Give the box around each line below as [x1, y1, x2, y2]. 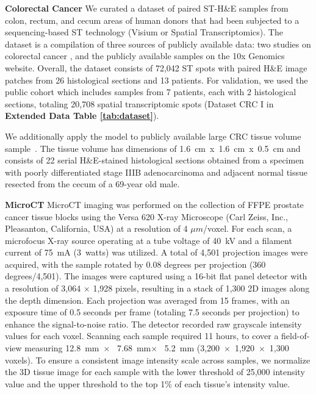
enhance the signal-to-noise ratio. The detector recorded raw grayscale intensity [5, 317, 302, 330]
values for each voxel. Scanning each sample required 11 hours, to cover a [5, 329, 279, 342]
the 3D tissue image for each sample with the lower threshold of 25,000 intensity [5, 365, 305, 378]
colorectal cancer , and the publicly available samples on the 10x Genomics [5, 49, 285, 62]
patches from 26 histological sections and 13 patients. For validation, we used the [5, 73, 308, 86]
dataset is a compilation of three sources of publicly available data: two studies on [5, 37, 311, 50]
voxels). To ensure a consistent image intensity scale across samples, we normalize [5, 353, 311, 366]
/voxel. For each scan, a [203, 222, 292, 235]
